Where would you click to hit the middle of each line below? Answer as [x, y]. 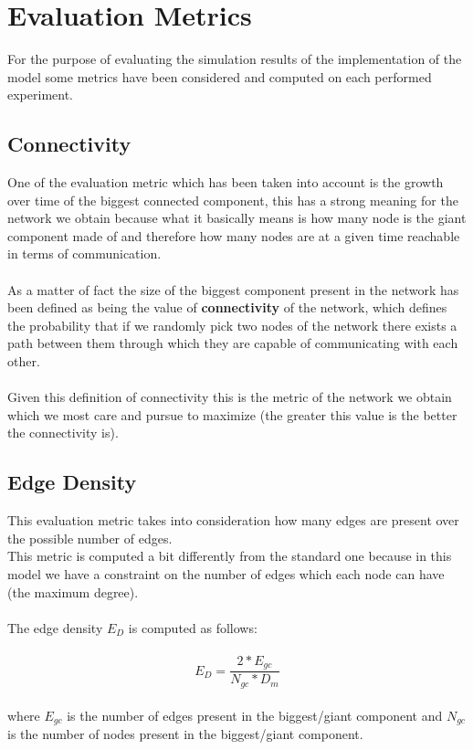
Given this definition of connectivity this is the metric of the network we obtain [230, 397]
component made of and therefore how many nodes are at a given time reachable [234, 235]
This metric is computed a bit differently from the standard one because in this [230, 556]
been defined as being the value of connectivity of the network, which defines [227, 307]
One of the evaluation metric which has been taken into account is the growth [226, 182]
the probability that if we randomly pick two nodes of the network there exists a [232, 325]
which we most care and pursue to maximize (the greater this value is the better [232, 414]
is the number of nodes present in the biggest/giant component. [185, 733]
